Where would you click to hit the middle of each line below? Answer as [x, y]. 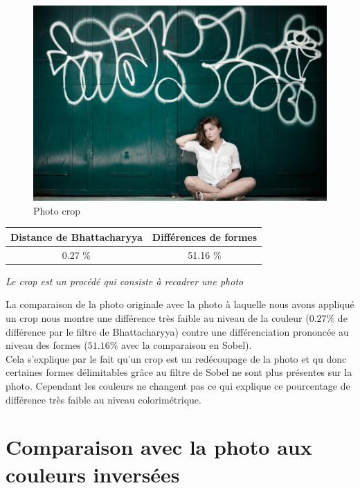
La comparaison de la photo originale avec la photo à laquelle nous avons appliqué [180, 304]
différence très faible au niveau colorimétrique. [103, 399]
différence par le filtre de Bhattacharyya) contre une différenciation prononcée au [177, 331]
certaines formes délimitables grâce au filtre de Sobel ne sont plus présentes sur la [179, 372]
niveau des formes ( [47, 345]
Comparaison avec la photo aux [159, 447]
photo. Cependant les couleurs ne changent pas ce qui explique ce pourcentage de [178, 386]
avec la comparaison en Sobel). [187, 345]
